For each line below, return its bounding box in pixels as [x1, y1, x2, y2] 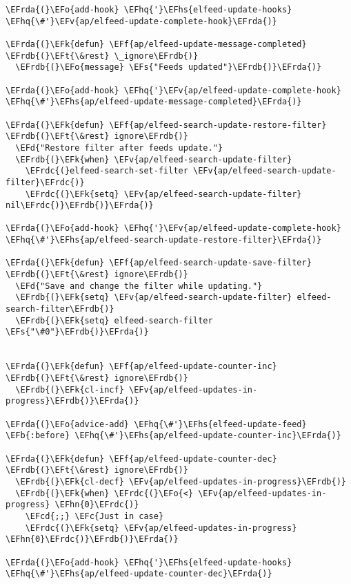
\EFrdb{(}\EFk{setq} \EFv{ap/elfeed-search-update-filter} [15, 292, 292, 303]
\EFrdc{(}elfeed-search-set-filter [25, 166, 188, 176]
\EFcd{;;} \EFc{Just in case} [25, 511, 164, 521]
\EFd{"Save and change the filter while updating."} [15, 281, 263, 291]
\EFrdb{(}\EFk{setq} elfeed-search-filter [15, 315, 213, 326]
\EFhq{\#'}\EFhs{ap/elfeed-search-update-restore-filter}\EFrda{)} [6, 235, 322, 245]
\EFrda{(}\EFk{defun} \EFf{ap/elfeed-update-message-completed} [6, 39, 307, 49]
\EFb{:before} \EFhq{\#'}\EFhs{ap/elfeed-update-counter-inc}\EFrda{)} [6, 431, 341, 441]
